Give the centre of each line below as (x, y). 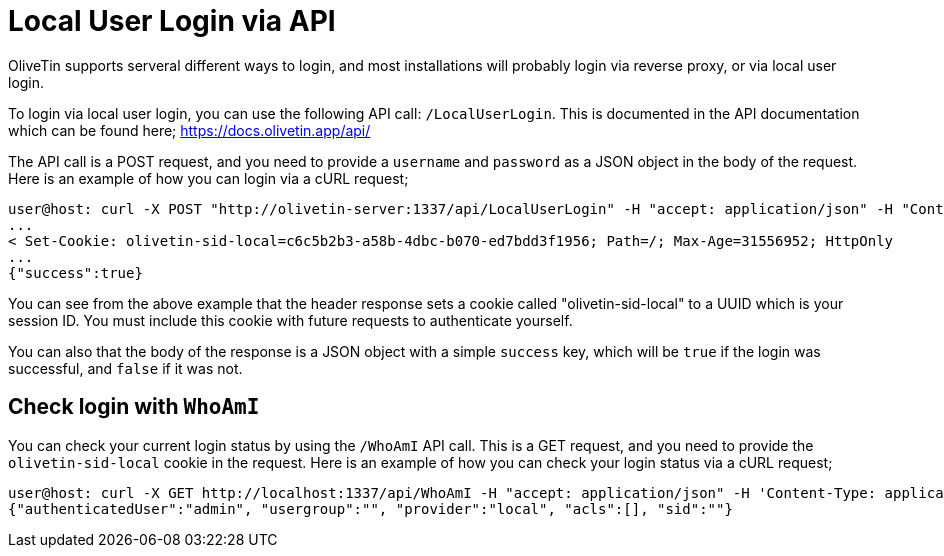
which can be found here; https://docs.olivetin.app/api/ (189, 130)
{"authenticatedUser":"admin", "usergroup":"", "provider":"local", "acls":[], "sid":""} (370, 508)
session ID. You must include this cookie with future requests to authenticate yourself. (290, 320)
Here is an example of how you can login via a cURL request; (208, 178)
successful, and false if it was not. (125, 368)
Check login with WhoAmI (134, 407)
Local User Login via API (172, 21)
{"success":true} (75, 272)
